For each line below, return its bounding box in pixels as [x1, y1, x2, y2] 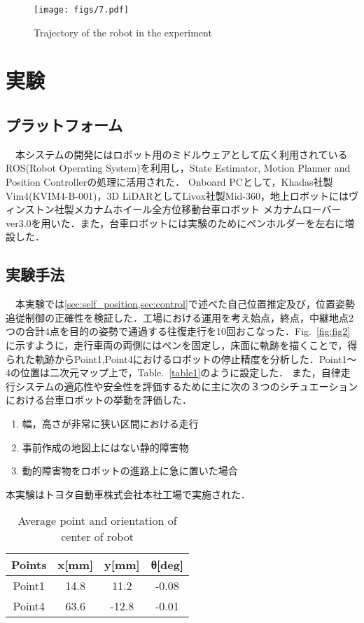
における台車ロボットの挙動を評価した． [6, 392, 192, 407]
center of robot [61, 528, 134, 545]
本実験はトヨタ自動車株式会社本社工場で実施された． [6, 486, 251, 501]
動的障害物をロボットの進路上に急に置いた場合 [22, 463, 238, 478]
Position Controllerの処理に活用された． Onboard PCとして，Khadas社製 [6, 174, 333, 189]
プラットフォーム [6, 114, 123, 136]
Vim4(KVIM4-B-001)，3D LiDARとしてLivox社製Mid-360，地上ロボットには [6, 188, 349, 203]
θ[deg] [150, 556, 184, 573]
